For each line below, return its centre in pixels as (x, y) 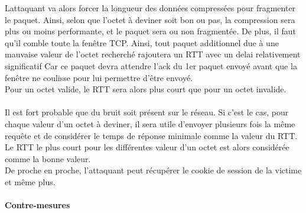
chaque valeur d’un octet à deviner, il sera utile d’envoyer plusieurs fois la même (150, 123)
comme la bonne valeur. (48, 158)
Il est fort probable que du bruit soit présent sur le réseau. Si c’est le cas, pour (147, 112)
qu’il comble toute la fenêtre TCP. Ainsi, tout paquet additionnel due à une (142, 42)
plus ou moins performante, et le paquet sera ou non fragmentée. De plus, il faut (150, 31)
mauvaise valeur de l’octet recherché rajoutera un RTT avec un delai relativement (153, 54)
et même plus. (30, 181)
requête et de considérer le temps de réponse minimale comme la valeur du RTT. (151, 135)
